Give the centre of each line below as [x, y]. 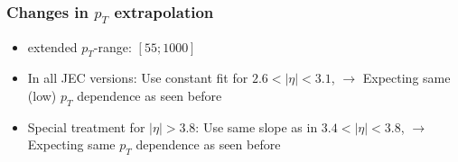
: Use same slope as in [257, 126]
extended [52, 46]
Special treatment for [86, 126]
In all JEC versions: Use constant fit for [138, 78]
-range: [112, 46]
